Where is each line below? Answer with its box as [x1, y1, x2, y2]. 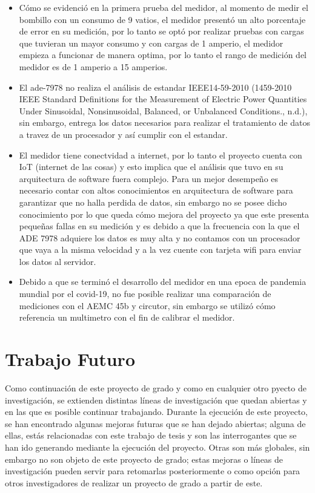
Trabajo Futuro [5, 347, 135, 371]
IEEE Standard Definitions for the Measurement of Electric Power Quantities [19, 93, 307, 105]
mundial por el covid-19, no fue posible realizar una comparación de [19, 287, 271, 300]
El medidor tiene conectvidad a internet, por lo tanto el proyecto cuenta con [19, 148, 302, 161]
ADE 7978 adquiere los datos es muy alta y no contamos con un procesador [19, 231, 300, 244]
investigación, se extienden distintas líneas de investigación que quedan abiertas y [5, 393, 307, 406]
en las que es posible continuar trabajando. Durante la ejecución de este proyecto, [5, 405, 308, 418]
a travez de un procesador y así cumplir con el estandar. [19, 128, 228, 140]
